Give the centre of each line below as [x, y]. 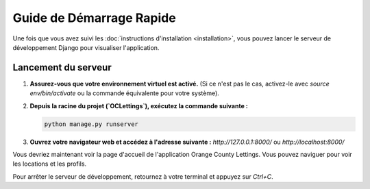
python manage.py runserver [91, 124]
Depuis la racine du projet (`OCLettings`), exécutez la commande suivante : [139, 105]
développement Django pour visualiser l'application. [86, 47]
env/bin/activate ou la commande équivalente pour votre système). [124, 93]
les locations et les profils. [50, 164]
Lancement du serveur [62, 67]
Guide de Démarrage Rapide [94, 18]
